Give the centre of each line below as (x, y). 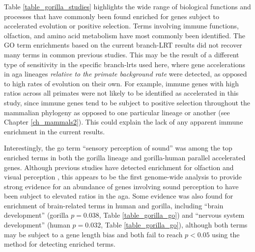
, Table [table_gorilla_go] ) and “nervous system (172, 215)
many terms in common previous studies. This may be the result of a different (122, 54)
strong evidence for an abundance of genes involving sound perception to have (121, 186)
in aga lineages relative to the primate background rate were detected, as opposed (126, 74)
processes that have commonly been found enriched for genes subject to (112, 16)
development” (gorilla (36, 215)
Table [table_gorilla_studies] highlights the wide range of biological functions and (127, 6)
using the (226, 234)
